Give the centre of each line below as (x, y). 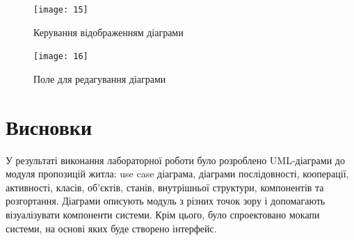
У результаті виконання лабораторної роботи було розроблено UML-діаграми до (175, 160)
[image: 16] (61, 57)
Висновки (49, 126)
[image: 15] (61, 10)
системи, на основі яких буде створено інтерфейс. (111, 228)
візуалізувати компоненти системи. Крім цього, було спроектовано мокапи (163, 214)
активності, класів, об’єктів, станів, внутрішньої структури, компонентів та (165, 187)
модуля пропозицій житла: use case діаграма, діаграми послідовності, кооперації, (177, 174)
